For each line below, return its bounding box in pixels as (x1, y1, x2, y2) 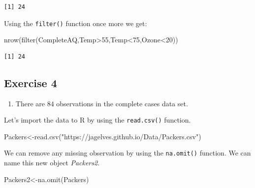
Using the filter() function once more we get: (4, 18, 147, 28)
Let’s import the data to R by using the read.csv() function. (4, 115, 191, 125)
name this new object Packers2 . (4, 157, 100, 168)
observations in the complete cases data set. (56, 98, 188, 108)
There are (15, 98, 45, 108)
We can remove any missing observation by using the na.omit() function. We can (4, 148, 251, 158)
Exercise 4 (4, 75, 57, 90)
